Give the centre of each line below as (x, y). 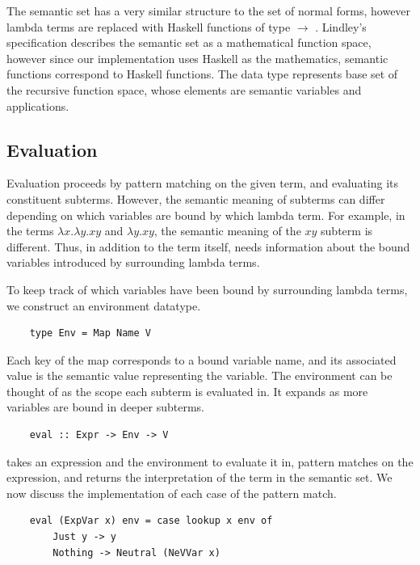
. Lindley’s (341, 26)
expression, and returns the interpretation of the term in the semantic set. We (199, 477)
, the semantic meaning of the (227, 231)
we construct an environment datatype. (104, 305)
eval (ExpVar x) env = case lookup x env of (151, 521)
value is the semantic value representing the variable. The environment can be (199, 375)
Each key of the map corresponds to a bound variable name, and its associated (202, 359)
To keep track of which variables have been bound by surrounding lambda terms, (207, 289)
